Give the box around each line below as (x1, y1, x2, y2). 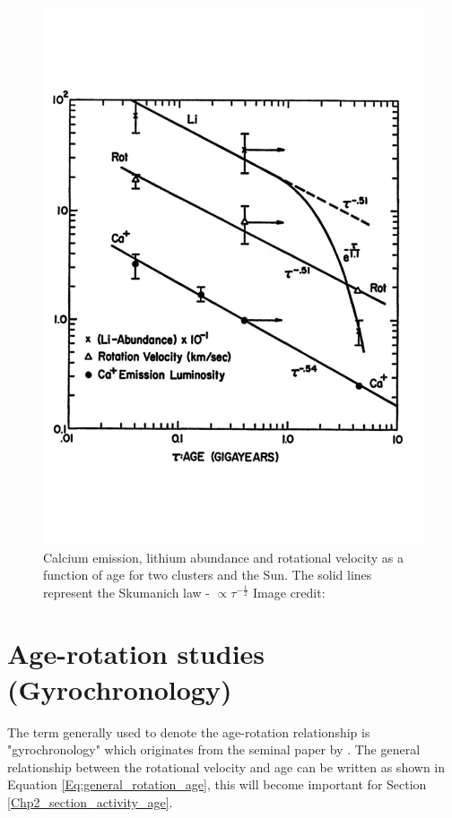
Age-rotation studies (7, 635, 265, 672)
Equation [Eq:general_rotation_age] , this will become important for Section (7, 775, 427, 794)
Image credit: (253, 582, 326, 601)
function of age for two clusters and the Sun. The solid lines (43, 565, 372, 584)
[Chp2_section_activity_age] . (7, 792, 173, 811)
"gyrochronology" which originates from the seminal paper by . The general (7, 740, 421, 759)
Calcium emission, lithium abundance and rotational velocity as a (43, 547, 404, 566)
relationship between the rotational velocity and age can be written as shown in (7, 757, 446, 776)
